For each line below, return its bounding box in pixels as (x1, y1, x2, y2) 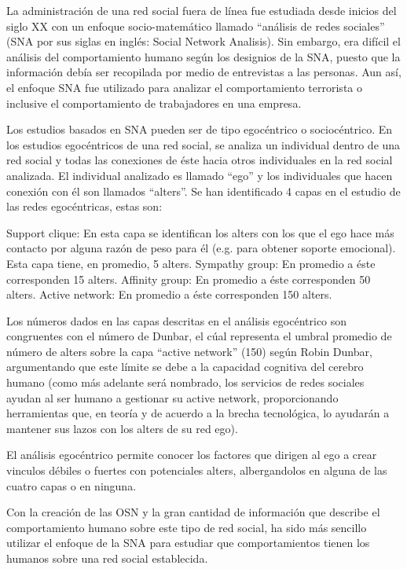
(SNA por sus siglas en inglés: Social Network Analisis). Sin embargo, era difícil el (6, 33, 401, 50)
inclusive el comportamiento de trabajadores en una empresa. (6, 94, 302, 111)
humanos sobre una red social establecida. (6, 550, 208, 566)
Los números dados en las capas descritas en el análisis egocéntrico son (6, 312, 347, 329)
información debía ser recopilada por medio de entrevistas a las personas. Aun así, (6, 64, 401, 80)
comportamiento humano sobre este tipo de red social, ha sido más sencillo (6, 519, 367, 535)
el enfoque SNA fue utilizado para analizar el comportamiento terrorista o (6, 79, 362, 95)
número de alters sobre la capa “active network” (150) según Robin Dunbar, (6, 343, 372, 359)
